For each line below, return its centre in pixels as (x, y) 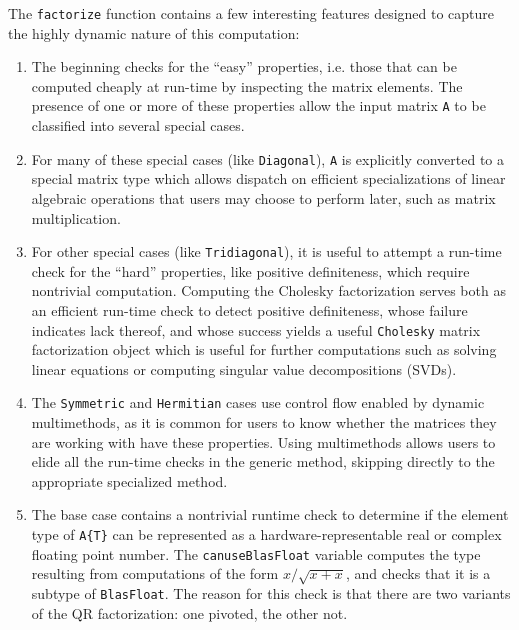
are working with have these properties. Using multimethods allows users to (263, 441)
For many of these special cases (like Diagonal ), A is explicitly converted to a (268, 158)
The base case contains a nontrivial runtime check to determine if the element (270, 514)
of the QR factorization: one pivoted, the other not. (189, 612)
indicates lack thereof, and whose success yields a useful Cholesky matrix (256, 329)
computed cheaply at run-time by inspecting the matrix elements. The (247, 85)
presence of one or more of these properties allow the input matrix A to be (258, 105)
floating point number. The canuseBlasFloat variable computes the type (256, 553)
